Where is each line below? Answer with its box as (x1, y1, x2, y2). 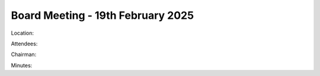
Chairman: (11, 51, 37, 58)
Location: (11, 29, 34, 37)
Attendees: (11, 40, 38, 47)
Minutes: (11, 62, 33, 69)
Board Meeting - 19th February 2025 (11, 9, 194, 22)
